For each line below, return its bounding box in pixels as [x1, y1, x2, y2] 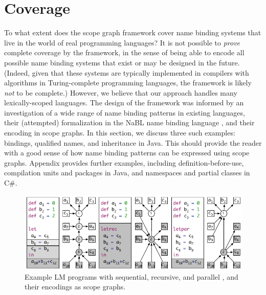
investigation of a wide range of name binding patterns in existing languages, [4, 107, 245, 118]
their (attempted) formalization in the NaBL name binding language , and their [4, 117, 255, 128]
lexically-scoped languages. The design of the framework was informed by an [4, 97, 244, 108]
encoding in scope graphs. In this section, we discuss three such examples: [4, 127, 235, 138]
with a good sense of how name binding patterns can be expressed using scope [4, 147, 250, 158]
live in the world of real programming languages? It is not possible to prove [4, 37, 240, 48]
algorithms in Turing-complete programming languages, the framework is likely [4, 77, 252, 88]
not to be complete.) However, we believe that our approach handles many [4, 87, 237, 98]
